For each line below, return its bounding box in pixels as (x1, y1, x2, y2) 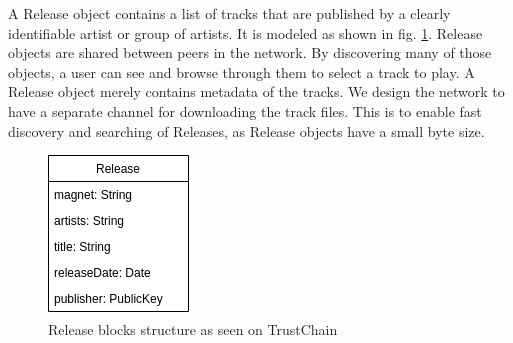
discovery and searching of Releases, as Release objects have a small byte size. (8, 120, 485, 141)
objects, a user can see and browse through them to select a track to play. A (8, 61, 475, 82)
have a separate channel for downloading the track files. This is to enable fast (8, 100, 482, 121)
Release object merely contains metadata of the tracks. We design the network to (8, 81, 505, 102)
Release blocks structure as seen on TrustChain (48, 318, 338, 339)
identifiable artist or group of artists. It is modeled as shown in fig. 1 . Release (8, 22, 483, 43)
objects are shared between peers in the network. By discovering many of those (8, 42, 492, 63)
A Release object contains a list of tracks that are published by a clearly (8, 3, 451, 23)
